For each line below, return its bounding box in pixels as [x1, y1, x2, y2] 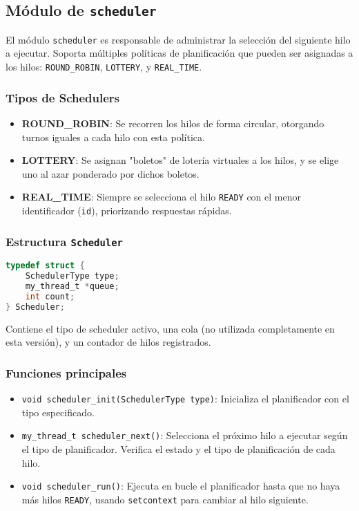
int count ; [25, 292, 75, 301]
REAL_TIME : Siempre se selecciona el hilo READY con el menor [21, 189, 301, 204]
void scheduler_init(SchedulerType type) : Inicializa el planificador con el [21, 391, 349, 406]
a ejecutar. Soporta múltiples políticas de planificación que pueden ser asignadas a [6, 46, 353, 60]
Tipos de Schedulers [6, 89, 120, 106]
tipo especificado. [21, 405, 95, 419]
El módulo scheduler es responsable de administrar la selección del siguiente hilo [6, 32, 351, 46]
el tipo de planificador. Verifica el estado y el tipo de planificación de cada [21, 442, 336, 456]
